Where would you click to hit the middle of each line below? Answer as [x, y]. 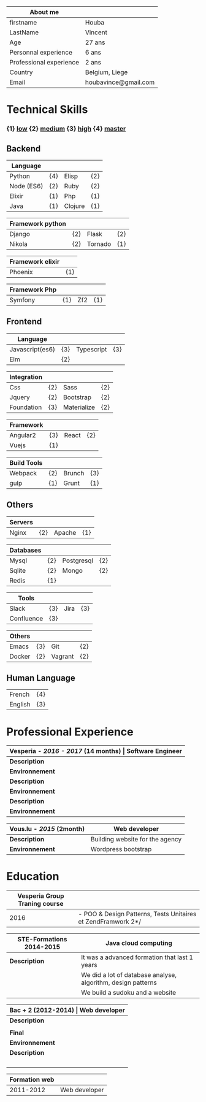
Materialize [79, 407]
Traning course [41, 904]
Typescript [91, 349]
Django [20, 234]
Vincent [96, 32]
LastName [24, 32]
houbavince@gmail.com [120, 82]
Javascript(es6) [32, 349]
